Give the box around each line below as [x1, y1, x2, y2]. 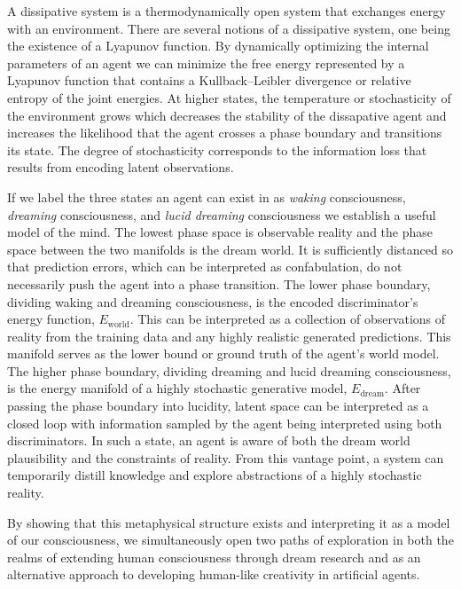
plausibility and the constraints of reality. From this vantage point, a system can [7, 448, 444, 467]
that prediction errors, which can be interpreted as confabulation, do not [7, 257, 402, 276]
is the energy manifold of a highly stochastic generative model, [7, 379, 348, 397]
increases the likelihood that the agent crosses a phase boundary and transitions [7, 123, 442, 142]
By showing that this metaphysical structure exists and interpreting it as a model [7, 513, 450, 531]
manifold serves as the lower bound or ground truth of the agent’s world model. [7, 344, 440, 363]
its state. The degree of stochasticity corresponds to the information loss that [7, 140, 427, 159]
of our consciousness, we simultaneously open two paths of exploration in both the [7, 530, 454, 549]
